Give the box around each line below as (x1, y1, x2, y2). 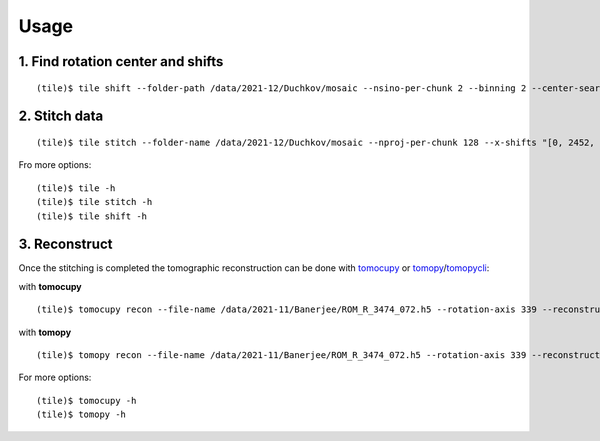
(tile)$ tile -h (36, 182, 116, 194)
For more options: (18, 371, 92, 384)
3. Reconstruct (18, 236, 113, 253)
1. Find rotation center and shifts (18, 53, 224, 70)
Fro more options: (18, 159, 92, 171)
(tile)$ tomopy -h (36, 409, 127, 420)
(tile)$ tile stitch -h (36, 196, 153, 208)
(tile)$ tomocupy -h (36, 395, 137, 406)
